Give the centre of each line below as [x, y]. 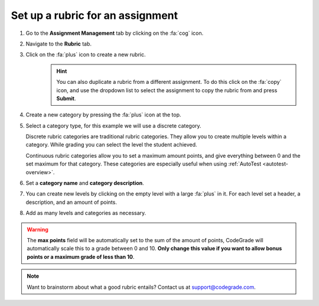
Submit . [66, 98]
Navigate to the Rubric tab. [58, 44]
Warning [38, 229]
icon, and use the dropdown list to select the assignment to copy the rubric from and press [167, 90]
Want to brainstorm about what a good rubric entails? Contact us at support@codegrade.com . [141, 287]
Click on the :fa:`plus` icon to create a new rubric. [86, 55]
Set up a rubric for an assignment [95, 15]
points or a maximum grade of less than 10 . [81, 256]
